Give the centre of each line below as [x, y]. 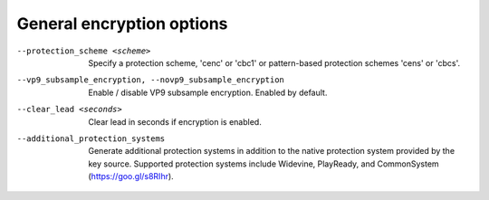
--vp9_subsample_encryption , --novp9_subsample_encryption [151, 80]
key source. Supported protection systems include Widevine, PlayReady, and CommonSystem [264, 164]
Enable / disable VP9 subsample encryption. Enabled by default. [208, 92]
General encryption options [122, 24]
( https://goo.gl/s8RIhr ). [131, 176]
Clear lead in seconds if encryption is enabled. [175, 121]
